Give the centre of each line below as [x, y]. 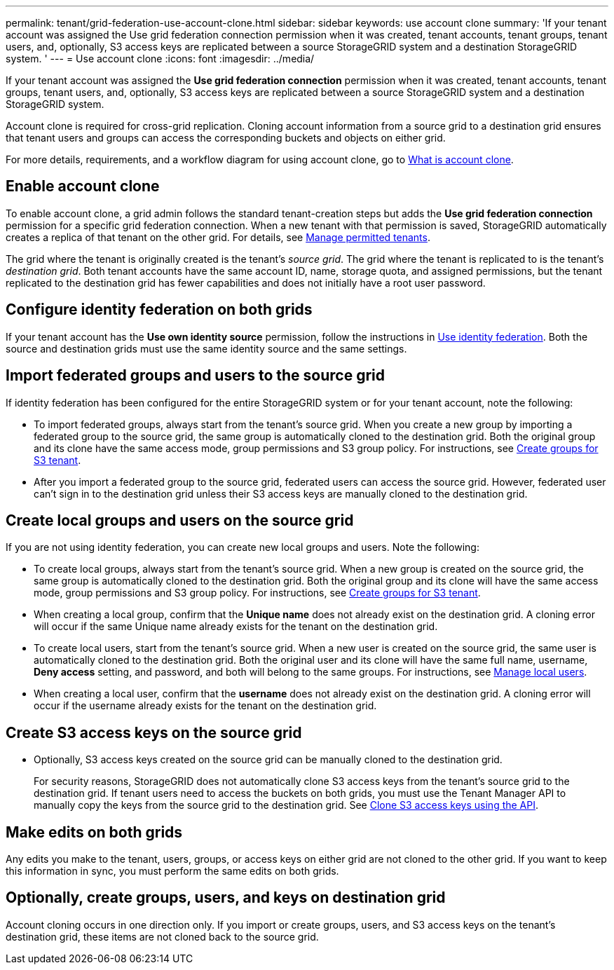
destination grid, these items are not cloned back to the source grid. [162, 936]
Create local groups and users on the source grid [180, 520]
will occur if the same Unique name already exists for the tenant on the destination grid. [236, 627]
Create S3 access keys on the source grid [154, 732]
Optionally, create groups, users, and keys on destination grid [226, 898]
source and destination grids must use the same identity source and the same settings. [206, 348]
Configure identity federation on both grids [159, 310]
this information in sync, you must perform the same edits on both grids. [172, 871]
